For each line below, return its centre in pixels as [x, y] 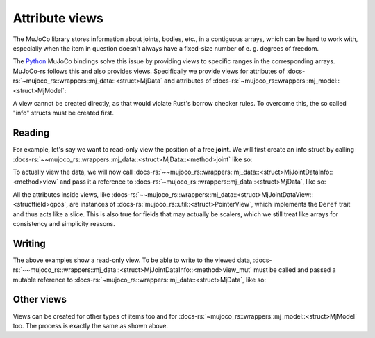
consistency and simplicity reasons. [64, 223]
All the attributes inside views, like [61, 194]
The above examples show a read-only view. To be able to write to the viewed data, [132, 260]
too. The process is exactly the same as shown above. [90, 325]
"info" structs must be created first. [64, 113]
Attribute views [58, 18]
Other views [40, 299]
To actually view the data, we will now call [73, 172]
